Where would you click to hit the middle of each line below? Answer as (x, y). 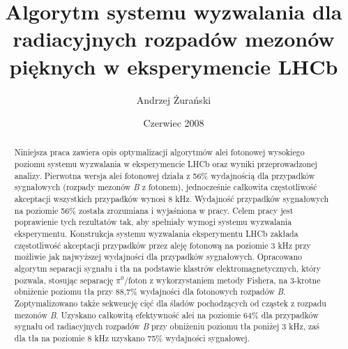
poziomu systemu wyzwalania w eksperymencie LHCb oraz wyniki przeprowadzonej (166, 164)
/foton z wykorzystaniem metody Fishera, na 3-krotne (222, 280)
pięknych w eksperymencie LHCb (174, 66)
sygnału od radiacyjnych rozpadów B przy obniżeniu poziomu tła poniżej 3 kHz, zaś (167, 326)
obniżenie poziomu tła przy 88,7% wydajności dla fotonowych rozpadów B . (150, 292)
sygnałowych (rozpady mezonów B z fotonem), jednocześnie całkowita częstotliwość (166, 187)
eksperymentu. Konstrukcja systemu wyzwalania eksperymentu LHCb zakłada (156, 234)
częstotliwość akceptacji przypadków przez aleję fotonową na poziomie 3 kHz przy (162, 245)
